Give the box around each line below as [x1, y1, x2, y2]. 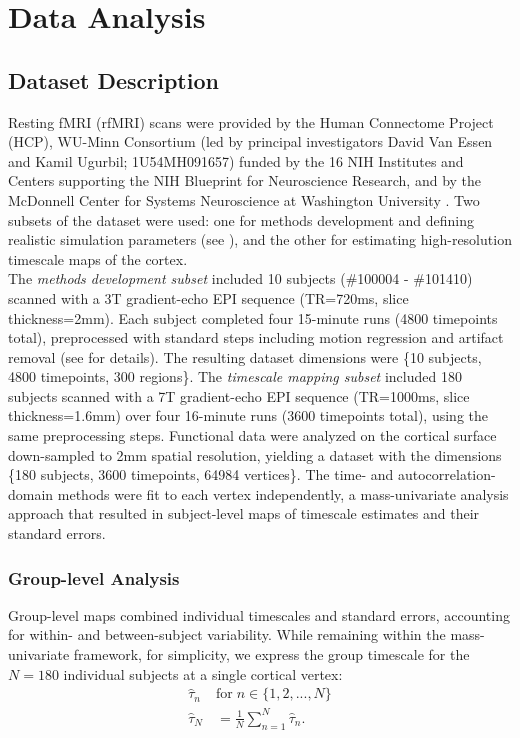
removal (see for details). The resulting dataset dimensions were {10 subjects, [8, 346, 482, 367]
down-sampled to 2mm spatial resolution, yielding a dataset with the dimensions [8, 444, 502, 465]
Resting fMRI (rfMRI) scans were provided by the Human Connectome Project [8, 111, 494, 132]
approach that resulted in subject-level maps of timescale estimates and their [8, 503, 480, 524]
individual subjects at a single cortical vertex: [63, 663, 343, 684]
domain [8, 483, 54, 504]
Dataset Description [8, 64, 219, 95]
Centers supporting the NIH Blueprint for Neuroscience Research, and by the [8, 170, 482, 191]
